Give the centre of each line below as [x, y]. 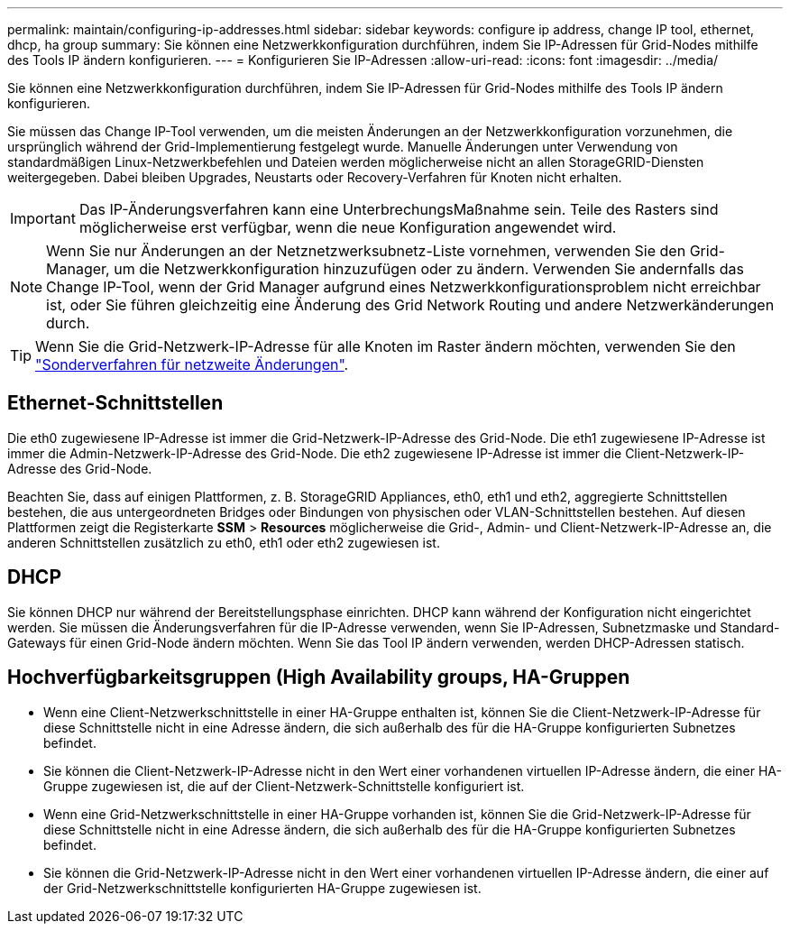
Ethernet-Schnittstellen [115, 403]
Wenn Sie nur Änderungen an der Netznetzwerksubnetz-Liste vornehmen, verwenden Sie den [366, 251]
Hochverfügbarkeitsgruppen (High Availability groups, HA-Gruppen [319, 678]
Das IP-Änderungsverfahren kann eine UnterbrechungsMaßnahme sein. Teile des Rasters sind [399, 209]
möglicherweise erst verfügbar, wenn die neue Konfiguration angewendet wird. [348, 227]
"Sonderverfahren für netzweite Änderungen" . [192, 364]
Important [43, 218]
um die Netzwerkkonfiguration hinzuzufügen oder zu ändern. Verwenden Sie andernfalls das [429, 269]
